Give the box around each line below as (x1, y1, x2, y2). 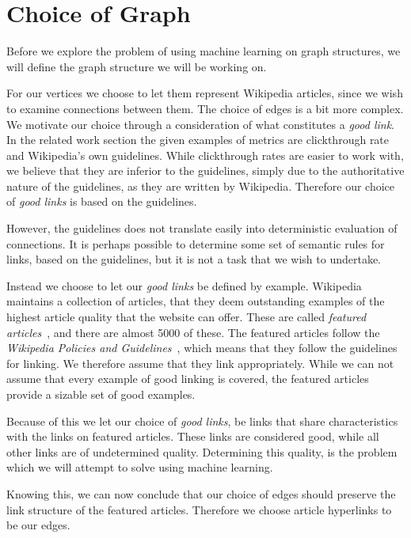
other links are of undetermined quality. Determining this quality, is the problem (6, 443, 398, 460)
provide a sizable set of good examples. (6, 386, 196, 402)
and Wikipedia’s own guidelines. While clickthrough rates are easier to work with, (6, 146, 404, 163)
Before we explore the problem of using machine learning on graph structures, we (6, 43, 401, 59)
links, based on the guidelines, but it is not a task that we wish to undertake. (6, 251, 382, 267)
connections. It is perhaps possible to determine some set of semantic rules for (6, 235, 385, 252)
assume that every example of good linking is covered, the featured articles (6, 370, 369, 387)
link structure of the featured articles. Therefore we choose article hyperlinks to (6, 501, 392, 517)
